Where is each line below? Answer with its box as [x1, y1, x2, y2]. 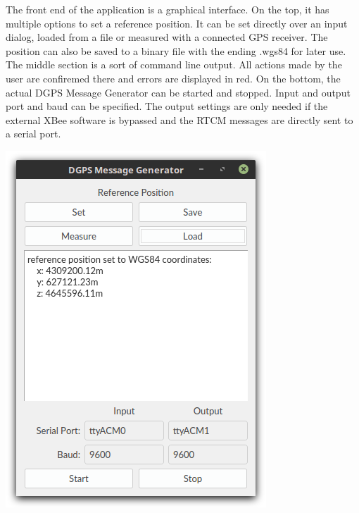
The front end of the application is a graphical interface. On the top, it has [6, 2, 329, 16]
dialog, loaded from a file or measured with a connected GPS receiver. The [6, 30, 328, 44]
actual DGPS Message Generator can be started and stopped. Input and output [6, 85, 351, 99]
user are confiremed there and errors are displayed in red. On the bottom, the [6, 70, 341, 85]
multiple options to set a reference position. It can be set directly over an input [6, 16, 348, 30]
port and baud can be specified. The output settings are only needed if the [6, 99, 328, 113]
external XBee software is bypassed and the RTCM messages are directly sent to [6, 112, 353, 127]
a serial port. [6, 126, 61, 141]
